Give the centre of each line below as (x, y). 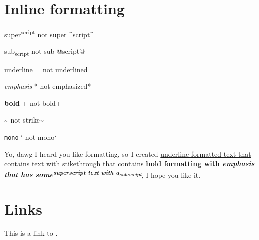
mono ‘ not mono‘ (30, 136)
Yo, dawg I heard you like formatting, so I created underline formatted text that (128, 153)
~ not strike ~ (24, 120)
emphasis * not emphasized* (48, 86)
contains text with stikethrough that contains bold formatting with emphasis (129, 163)
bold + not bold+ (33, 103)
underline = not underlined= (49, 69)
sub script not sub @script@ (45, 52)
